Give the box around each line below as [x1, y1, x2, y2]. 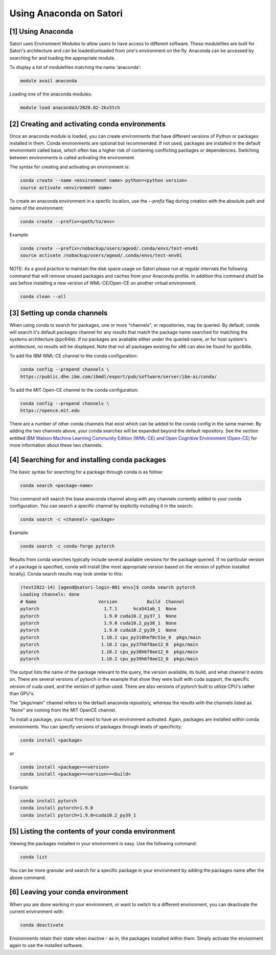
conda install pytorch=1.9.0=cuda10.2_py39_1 [20, 812, 136, 818]
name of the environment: [9, 205, 64, 211]
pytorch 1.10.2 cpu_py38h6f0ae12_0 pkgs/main [20, 649, 198, 655]
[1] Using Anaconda [9, 27, 74, 36]
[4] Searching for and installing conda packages [9, 455, 166, 464]
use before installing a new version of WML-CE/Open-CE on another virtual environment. [9, 280, 197, 286]
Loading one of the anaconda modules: [9, 91, 92, 97]
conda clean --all [20, 294, 66, 300]
